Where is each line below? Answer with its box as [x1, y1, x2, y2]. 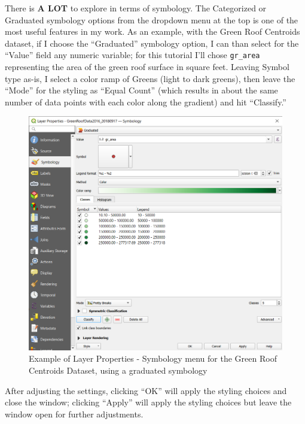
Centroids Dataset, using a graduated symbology [29, 364, 208, 377]
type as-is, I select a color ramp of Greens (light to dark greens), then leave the [5, 72, 295, 84]
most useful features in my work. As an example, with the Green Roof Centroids [5, 25, 300, 38]
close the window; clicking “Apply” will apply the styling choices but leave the [5, 396, 292, 408]
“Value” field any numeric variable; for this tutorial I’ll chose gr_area [5, 49, 260, 61]
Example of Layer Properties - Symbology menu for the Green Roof [29, 352, 277, 365]
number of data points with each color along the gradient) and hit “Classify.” [5, 95, 286, 108]
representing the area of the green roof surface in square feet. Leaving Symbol [5, 60, 289, 73]
